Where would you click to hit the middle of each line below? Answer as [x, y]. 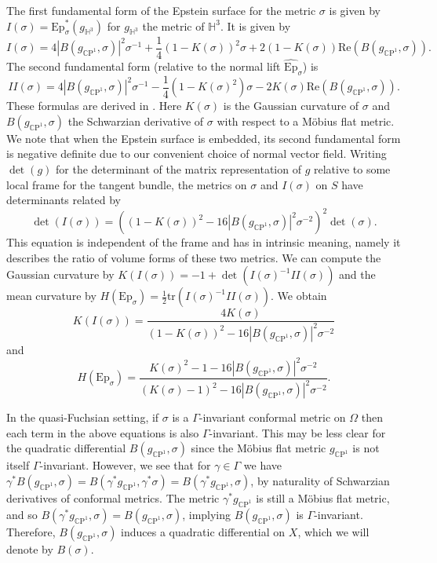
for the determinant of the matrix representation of [178, 168]
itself [18, 465]
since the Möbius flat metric [259, 448]
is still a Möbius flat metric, [323, 498]
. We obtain [299, 296]
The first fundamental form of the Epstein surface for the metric [161, 10]
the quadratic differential [66, 448]
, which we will [333, 531]
